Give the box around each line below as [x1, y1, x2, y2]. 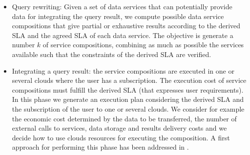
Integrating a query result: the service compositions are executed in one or [12, 65, 234, 76]
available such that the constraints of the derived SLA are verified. [12, 49, 211, 59]
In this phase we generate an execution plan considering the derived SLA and [12, 94, 244, 104]
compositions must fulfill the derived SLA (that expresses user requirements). [12, 84, 244, 95]
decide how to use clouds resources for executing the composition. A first [12, 132, 230, 142]
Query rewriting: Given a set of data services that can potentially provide [12, 1, 232, 11]
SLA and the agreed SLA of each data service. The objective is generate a [12, 30, 233, 40]
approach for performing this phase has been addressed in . [12, 142, 189, 152]
